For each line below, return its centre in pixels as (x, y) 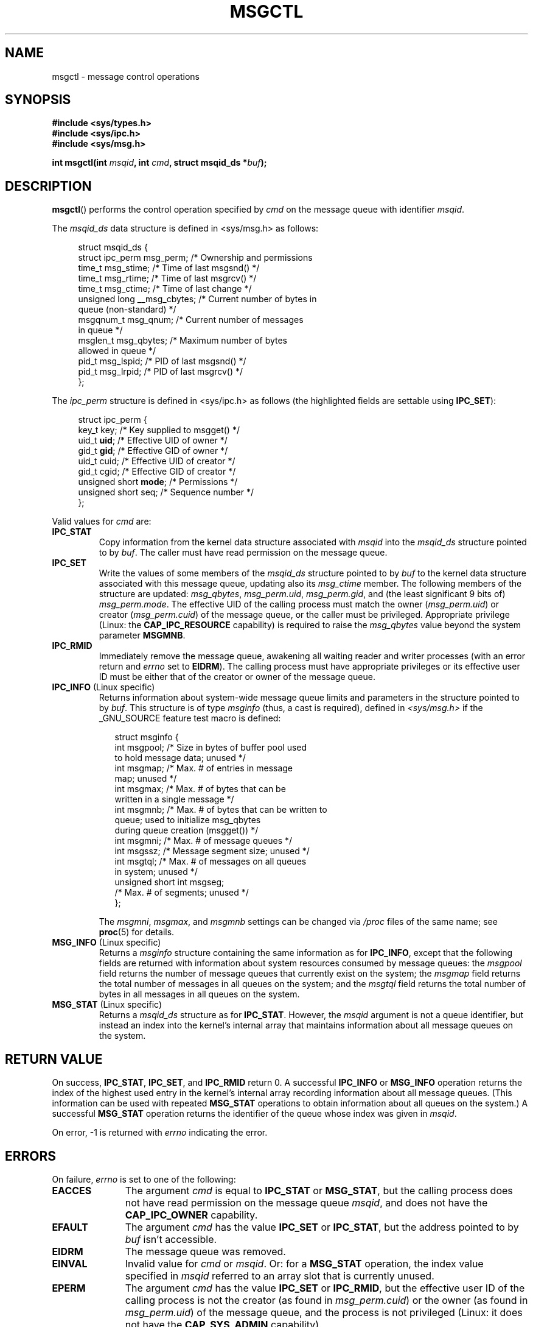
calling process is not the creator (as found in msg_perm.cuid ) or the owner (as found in (326, 1300)
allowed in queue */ (117, 351)
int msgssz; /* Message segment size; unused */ (212, 851)
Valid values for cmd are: (102, 522)
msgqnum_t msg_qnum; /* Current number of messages (191, 320)
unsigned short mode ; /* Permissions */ (158, 482)
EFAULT (70, 1227)
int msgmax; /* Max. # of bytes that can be (200, 789)
